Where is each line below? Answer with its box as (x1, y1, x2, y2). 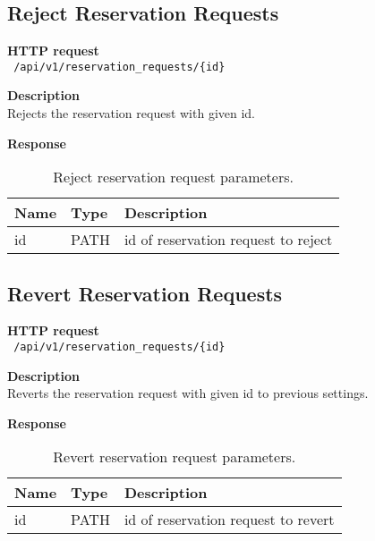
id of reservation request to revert (124, 509, 335, 530)
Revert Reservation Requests (7, 279, 283, 307)
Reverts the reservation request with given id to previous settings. (7, 384, 369, 402)
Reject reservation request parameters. (53, 166, 294, 188)
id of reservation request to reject (124, 229, 333, 250)
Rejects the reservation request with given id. (7, 104, 256, 123)
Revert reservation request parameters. (53, 446, 296, 468)
